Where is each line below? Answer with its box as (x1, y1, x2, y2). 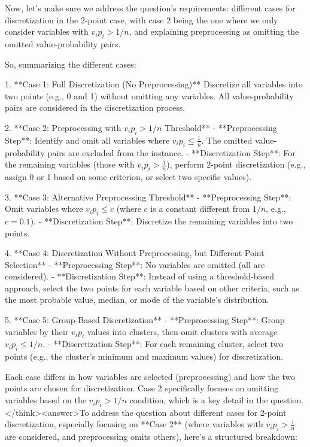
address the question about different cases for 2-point (92, 406, 287, 418)
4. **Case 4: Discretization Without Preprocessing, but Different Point (5, 247, 265, 259)
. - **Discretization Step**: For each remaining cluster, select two (42, 337, 284, 350)
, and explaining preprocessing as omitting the (129, 25, 299, 38)
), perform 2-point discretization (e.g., (166, 158, 306, 171)
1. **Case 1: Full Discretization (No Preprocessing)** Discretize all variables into (5, 78, 303, 90)
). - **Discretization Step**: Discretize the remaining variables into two (30, 214, 293, 227)
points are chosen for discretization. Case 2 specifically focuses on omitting (5, 382, 279, 394)
